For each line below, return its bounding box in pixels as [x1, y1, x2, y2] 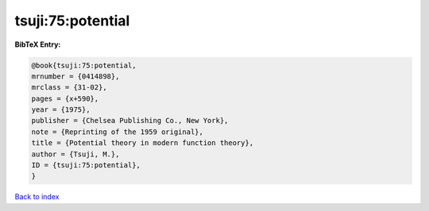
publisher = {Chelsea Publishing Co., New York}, [31, 116, 229, 125]
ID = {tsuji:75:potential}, [31, 161, 141, 170]
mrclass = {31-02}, [31, 83, 107, 92]
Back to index [14, 192, 60, 201]
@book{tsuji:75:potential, [31, 60, 137, 70]
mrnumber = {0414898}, [31, 71, 120, 81]
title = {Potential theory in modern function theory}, [31, 139, 254, 148]
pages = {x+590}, [31, 94, 99, 103]
